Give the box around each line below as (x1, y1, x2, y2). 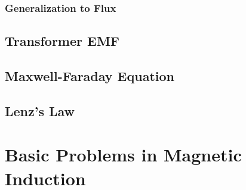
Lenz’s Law (5, 101, 75, 120)
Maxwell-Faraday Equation (5, 67, 174, 85)
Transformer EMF (5, 32, 120, 50)
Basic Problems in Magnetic (5, 142, 242, 167)
